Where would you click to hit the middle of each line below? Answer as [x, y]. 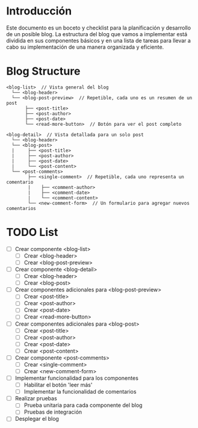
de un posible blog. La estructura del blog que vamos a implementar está [97, 34]
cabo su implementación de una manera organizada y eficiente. [85, 47]
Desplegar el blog [37, 419]
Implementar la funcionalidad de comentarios [80, 392]
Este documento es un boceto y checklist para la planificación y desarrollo [99, 28]
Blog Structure [43, 71]
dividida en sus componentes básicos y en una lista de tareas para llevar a [99, 40]
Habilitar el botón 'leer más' [58, 385]
